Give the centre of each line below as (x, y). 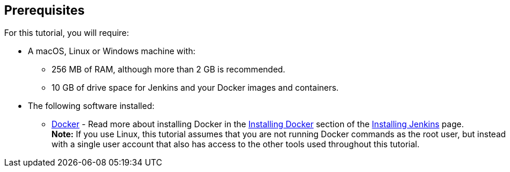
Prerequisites (44, 10)
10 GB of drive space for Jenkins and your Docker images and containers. (195, 88)
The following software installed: (91, 106)
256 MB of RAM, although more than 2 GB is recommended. (169, 70)
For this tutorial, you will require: (67, 33)
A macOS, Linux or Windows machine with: (112, 51)
